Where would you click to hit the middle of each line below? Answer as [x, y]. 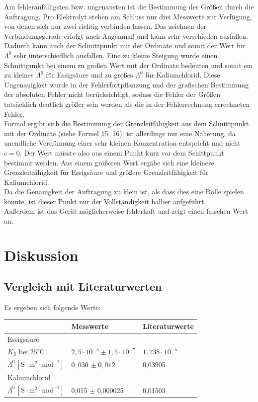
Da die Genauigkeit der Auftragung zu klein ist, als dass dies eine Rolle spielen [124, 192]
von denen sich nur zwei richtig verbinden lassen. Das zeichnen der [105, 26]
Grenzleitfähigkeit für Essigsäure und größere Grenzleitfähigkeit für [106, 172]
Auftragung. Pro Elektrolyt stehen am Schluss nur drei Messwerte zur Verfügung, [128, 16]
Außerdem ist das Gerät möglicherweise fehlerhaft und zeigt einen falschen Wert [126, 211]
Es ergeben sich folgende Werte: [52, 307]
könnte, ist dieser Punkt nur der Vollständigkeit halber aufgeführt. [105, 201]
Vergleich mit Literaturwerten [83, 286]
